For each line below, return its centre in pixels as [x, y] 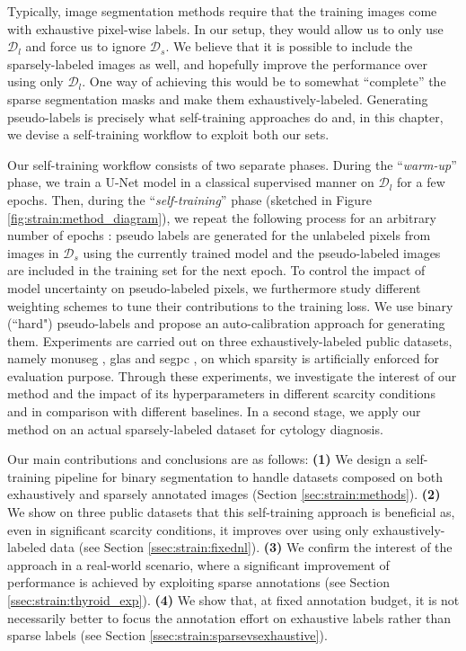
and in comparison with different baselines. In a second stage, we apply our [214, 411]
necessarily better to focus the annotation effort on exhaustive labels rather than [229, 617]
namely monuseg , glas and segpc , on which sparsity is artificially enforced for [223, 358]
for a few [421, 182]
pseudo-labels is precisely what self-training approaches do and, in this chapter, [225, 116]
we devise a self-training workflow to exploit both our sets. [168, 134]
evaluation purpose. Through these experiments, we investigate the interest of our [232, 375]
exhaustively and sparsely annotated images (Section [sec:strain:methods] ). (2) [224, 494]
